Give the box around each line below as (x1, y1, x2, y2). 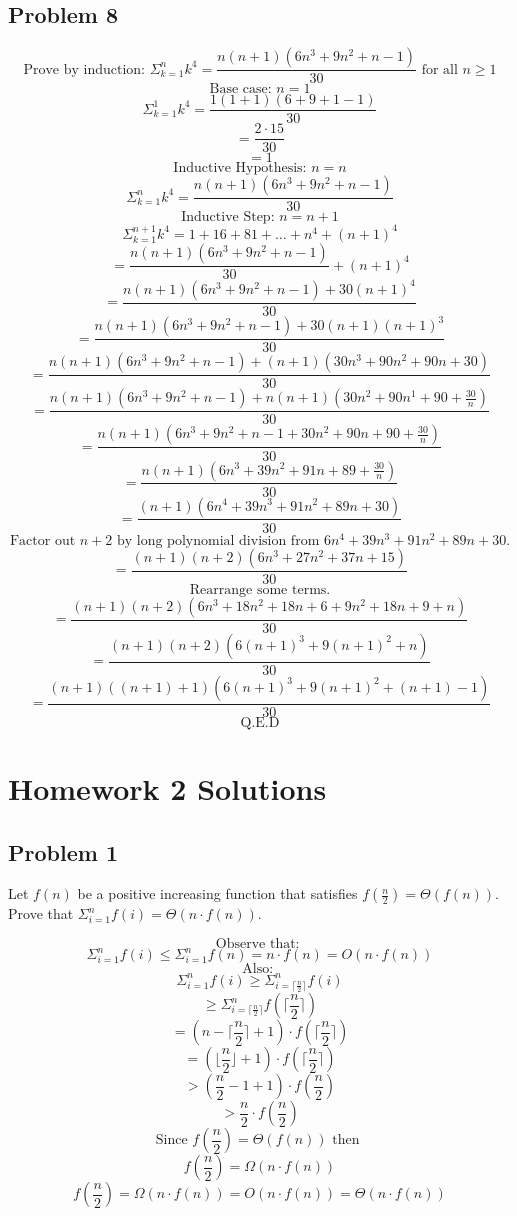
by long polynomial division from (116, 533, 320, 548)
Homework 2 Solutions (8, 767, 327, 808)
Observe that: (215, 936, 300, 951)
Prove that (8, 903, 74, 924)
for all (421, 62, 458, 77)
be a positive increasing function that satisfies (77, 883, 358, 904)
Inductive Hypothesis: (173, 161, 307, 176)
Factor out (9, 533, 76, 548)
